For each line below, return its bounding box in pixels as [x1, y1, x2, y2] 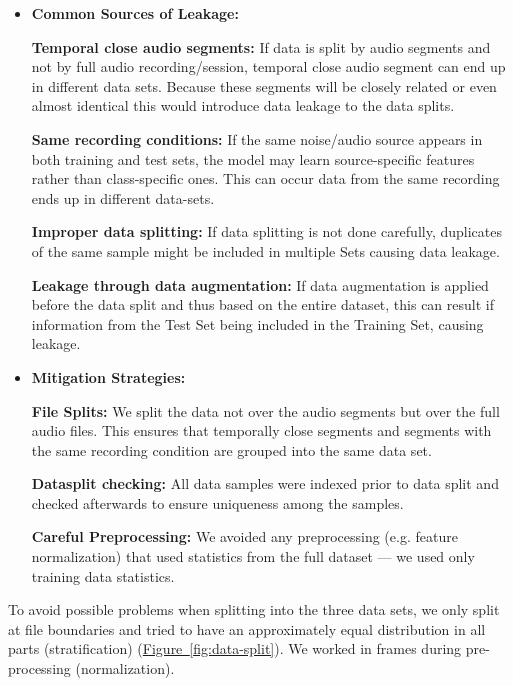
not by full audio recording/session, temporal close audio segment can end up [31, 56, 506, 77]
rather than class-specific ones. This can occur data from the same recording [31, 168, 500, 189]
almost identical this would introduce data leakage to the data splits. [31, 95, 455, 116]
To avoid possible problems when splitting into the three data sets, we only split [8, 599, 500, 620]
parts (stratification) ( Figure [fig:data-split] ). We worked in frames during [8, 638, 462, 659]
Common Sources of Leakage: [31, 3, 239, 23]
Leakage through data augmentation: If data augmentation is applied [31, 274, 489, 295]
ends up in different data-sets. [31, 187, 215, 208]
